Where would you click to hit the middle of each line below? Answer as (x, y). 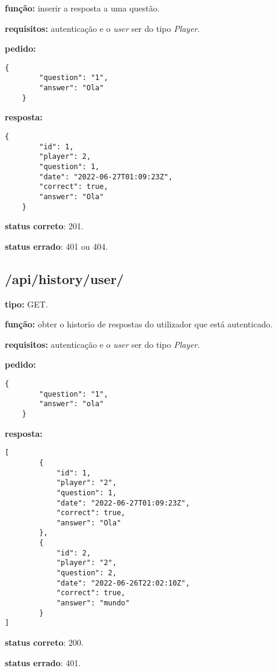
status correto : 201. (44, 226)
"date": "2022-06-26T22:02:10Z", (123, 583)
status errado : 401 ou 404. (56, 246)
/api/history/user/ (64, 278)
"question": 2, (87, 573)
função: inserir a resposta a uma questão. (82, 8)
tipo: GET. (26, 304)
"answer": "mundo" (93, 603)
